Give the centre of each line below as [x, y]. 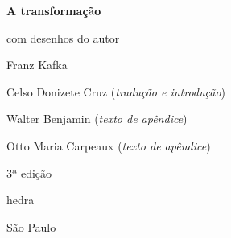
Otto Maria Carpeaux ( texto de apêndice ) [109, 145]
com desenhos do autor [63, 37]
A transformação [54, 10]
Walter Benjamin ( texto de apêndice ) [97, 119]
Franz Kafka [37, 65]
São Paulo [31, 226]
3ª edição [29, 172]
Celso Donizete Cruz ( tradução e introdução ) [116, 91]
